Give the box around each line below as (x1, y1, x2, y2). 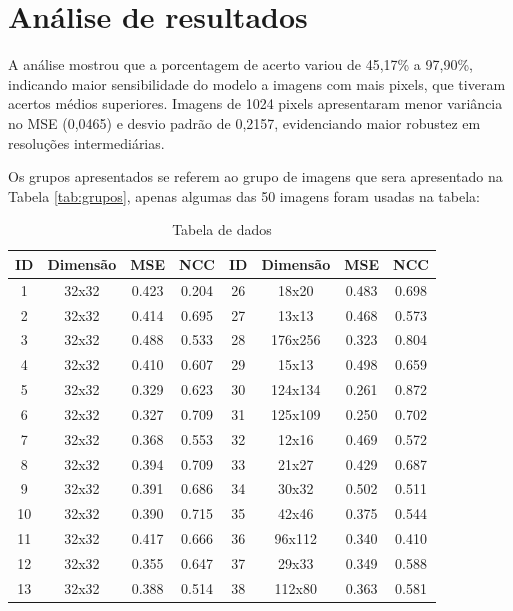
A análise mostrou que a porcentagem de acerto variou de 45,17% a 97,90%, (8, 54, 473, 75)
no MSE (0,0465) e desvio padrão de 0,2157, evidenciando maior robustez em (8, 112, 481, 133)
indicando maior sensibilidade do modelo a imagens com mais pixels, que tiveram (8, 73, 506, 94)
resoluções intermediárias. (8, 132, 165, 153)
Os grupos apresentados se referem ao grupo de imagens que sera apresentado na (8, 166, 503, 187)
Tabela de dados (172, 219, 272, 240)
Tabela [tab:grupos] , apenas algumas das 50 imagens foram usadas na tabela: (8, 185, 480, 206)
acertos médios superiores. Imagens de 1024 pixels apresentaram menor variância (8, 93, 503, 114)
